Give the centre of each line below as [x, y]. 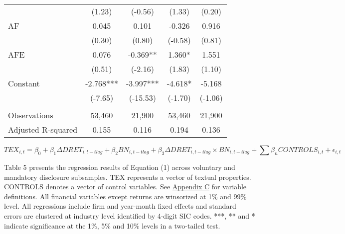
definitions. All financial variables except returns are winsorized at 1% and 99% [125, 196]
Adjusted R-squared [43, 129]
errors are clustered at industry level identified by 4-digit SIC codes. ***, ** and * [130, 215]
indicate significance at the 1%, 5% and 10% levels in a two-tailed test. [112, 225]
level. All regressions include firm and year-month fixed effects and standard [120, 206]
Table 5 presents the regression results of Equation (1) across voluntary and [120, 167]
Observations [31, 115]
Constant [24, 83]
